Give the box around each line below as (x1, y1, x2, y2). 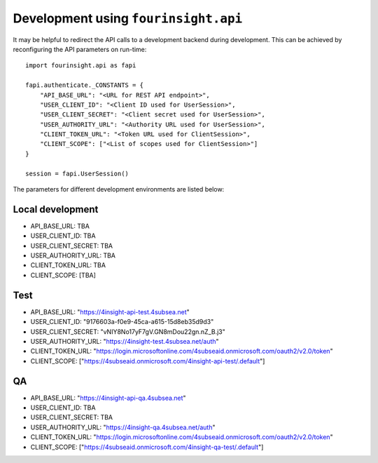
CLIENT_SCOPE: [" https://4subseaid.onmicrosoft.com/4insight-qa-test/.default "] (30, 443, 264, 451)
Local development (13, 203, 99, 215)
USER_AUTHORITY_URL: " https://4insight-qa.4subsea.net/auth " (30, 423, 216, 431)
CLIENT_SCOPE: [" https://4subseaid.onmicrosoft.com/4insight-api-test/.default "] (30, 356, 265, 365)
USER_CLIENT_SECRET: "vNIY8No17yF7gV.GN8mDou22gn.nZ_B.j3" (30, 327, 225, 336)
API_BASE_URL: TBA (30, 222, 90, 230)
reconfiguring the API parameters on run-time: (13, 45, 147, 53)
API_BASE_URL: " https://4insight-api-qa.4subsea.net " (30, 394, 186, 402)
